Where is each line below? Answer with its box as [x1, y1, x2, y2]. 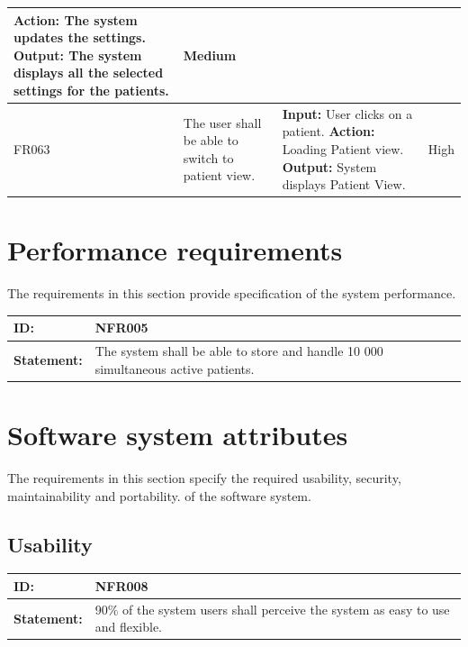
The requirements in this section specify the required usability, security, [7, 469, 401, 488]
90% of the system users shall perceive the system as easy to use [94, 599, 450, 618]
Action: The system [13, 10, 138, 29]
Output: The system [13, 45, 142, 64]
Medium [183, 45, 237, 64]
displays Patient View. [282, 175, 406, 194]
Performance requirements [7, 232, 343, 269]
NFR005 [94, 318, 148, 337]
